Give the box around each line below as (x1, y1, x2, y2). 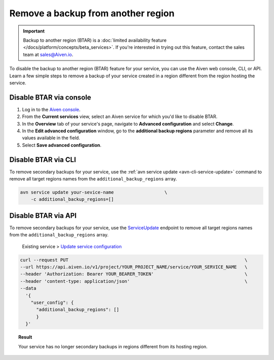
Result (18, 334, 32, 340)
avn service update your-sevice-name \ (20, 190, 167, 195)
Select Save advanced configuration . (22, 142, 101, 148)
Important (23, 28, 45, 34)
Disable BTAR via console (9, 93, 91, 102)
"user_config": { (30, 300, 74, 306)
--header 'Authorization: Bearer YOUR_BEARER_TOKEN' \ (20, 271, 248, 277)
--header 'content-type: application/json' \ (20, 278, 248, 284)
